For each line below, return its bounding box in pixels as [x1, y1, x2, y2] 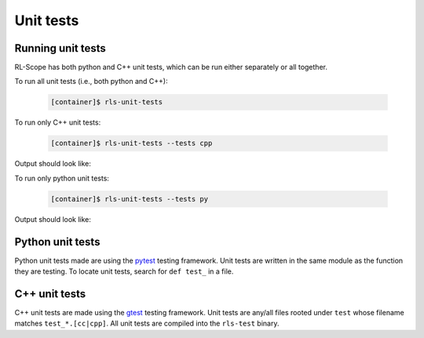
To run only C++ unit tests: [14, 118, 101, 127]
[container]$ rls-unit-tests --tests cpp [50, 139, 213, 148]
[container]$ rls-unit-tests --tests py [50, 194, 208, 203]
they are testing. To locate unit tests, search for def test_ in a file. [14, 267, 234, 276]
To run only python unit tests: [14, 173, 110, 183]
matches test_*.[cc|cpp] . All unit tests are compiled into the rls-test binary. [14, 318, 280, 329]
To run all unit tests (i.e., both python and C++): [14, 77, 168, 86]
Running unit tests [14, 42, 106, 55]
